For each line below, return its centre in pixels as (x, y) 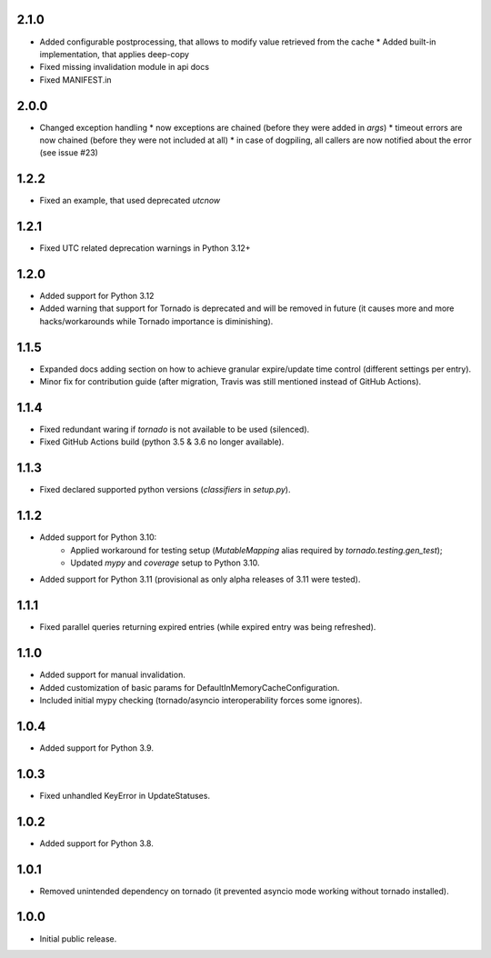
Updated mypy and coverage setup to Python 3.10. (165, 563)
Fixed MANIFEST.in (76, 80)
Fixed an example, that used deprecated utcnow (130, 201)
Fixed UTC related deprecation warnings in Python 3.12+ (145, 248)
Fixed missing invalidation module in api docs (124, 67)
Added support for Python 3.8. (96, 843)
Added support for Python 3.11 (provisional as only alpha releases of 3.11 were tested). (200, 579)
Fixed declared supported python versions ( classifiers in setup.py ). (165, 490)
